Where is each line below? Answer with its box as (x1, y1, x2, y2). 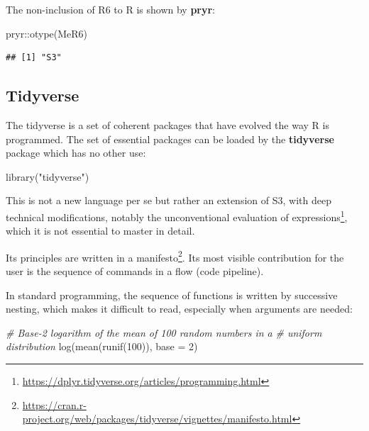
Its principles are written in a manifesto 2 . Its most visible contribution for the (6, 247, 344, 264)
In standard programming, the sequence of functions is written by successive (6, 287, 338, 302)
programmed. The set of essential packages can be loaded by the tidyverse (6, 131, 334, 146)
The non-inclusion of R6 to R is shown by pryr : (6, 2, 216, 16)
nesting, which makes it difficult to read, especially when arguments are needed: (6, 301, 353, 316)
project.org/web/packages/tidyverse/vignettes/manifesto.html (22, 411, 292, 426)
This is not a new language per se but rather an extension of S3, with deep (6, 193, 331, 208)
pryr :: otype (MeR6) (6, 26, 88, 40)
